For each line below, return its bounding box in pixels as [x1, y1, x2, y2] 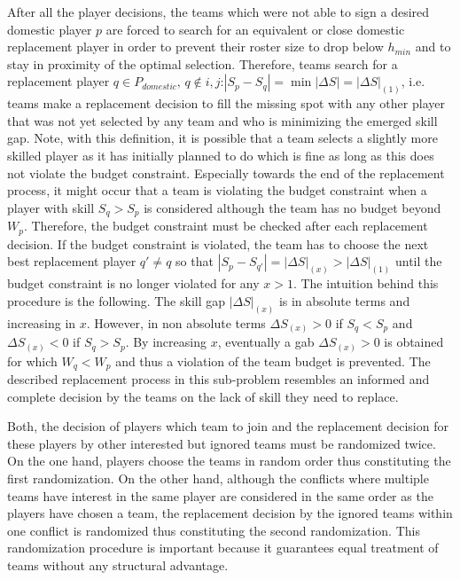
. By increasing [125, 333, 207, 351]
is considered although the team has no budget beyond [144, 198, 441, 216]
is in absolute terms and [278, 291, 410, 310]
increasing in [7, 313, 76, 332]
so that [175, 252, 214, 270]
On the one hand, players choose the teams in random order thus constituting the [7, 451, 451, 470]
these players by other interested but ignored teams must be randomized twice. [7, 434, 436, 452]
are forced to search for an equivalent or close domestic [105, 20, 405, 38]
